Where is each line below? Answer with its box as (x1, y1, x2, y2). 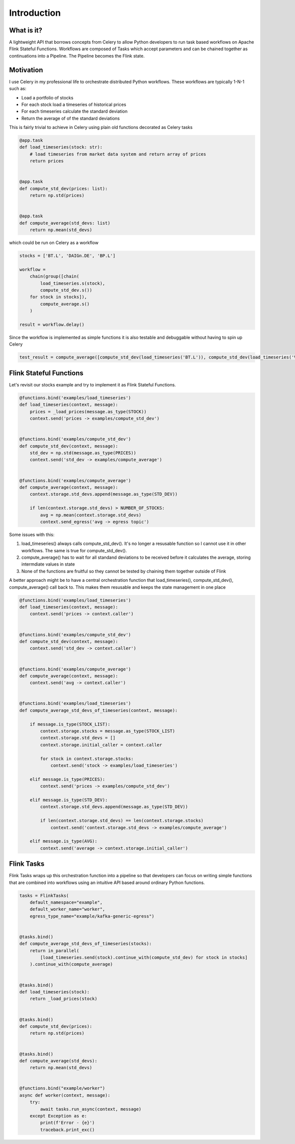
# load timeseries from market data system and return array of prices (29, 151, 206, 157)
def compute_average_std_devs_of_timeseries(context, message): (19, 707, 178, 713)
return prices (29, 158, 64, 164)
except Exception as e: (29, 1113, 87, 1119)
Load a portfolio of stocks (21, 95, 74, 100)
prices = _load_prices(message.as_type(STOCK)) (29, 409, 147, 414)
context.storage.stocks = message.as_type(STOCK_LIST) (40, 729, 176, 734)
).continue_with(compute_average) (29, 961, 113, 967)
